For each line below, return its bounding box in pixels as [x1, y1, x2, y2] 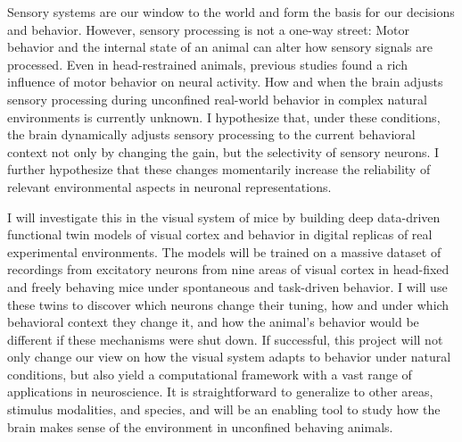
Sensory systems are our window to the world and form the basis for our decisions [7, 3, 455, 21]
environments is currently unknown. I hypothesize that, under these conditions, [7, 107, 441, 126]
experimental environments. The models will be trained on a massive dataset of [7, 242, 441, 261]
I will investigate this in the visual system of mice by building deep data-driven [7, 207, 441, 226]
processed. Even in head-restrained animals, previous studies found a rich [7, 54, 408, 73]
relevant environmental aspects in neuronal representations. [7, 177, 332, 196]
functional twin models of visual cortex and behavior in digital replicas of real [7, 225, 433, 244]
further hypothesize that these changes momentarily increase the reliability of [7, 160, 431, 179]
